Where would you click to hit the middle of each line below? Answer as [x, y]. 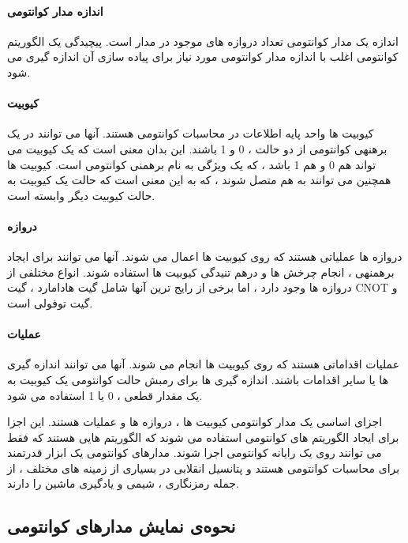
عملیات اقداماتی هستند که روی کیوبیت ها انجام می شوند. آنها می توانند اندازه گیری [204, 364]
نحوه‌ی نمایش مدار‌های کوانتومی [122, 526]
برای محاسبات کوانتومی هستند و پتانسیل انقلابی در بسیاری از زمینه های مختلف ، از [204, 468]
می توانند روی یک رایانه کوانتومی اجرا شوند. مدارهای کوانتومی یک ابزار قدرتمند [195, 452]
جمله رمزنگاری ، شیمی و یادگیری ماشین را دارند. [123, 483]
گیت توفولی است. [50, 302]
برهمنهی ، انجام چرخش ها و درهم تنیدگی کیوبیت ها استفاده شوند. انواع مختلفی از [201, 271]
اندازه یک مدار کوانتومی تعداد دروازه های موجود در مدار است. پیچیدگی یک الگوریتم [203, 41]
